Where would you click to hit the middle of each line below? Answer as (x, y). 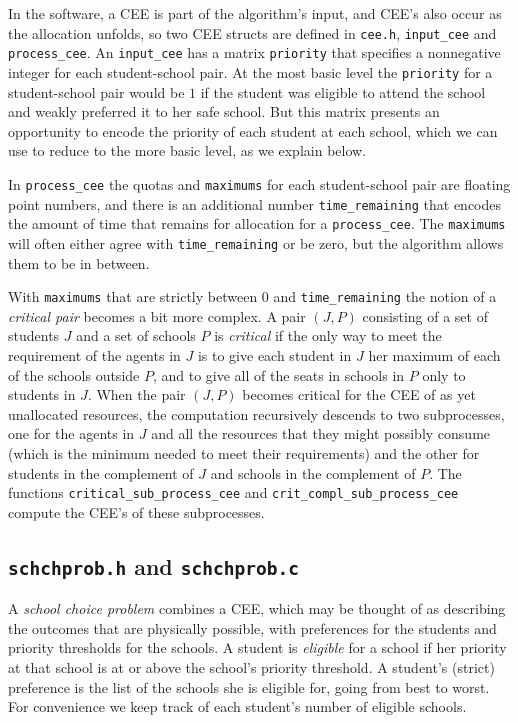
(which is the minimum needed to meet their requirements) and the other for (244, 452)
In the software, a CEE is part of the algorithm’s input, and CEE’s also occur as (255, 13)
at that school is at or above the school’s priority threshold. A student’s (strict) (251, 666)
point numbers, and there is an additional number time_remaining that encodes (255, 203)
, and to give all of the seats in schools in (278, 374)
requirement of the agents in (94, 355)
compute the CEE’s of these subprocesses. (136, 511)
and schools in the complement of (313, 472)
